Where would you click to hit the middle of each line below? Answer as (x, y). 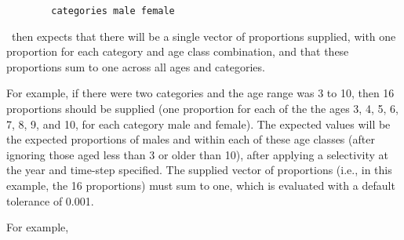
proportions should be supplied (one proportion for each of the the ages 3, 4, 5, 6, (202, 109)
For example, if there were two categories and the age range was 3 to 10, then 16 (200, 93)
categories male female (113, 11)
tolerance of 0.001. (50, 200)
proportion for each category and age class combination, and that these (178, 51)
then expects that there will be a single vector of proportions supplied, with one (204, 36)
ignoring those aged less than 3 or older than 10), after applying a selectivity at (197, 154)
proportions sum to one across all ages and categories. (136, 66)
